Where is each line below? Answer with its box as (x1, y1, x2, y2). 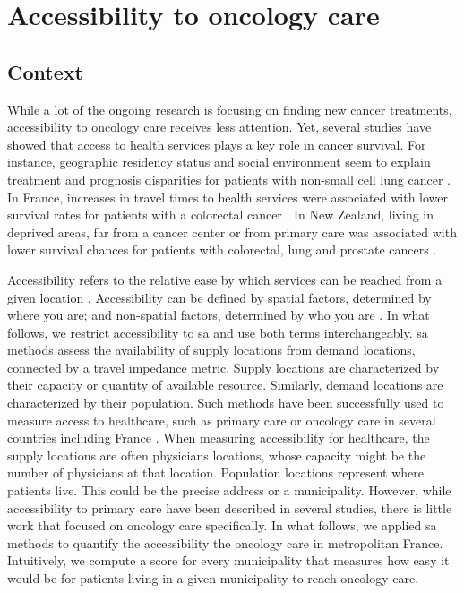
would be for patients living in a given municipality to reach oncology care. (7, 569, 419, 588)
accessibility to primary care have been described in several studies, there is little (7, 498, 452, 517)
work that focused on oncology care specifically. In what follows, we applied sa (7, 516, 437, 535)
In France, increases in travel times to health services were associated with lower (7, 187, 449, 206)
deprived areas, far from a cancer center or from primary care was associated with (7, 222, 457, 241)
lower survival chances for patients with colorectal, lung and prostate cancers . (7, 240, 437, 259)
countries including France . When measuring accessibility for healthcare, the (7, 428, 430, 447)
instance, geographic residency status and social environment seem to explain (7, 152, 431, 171)
